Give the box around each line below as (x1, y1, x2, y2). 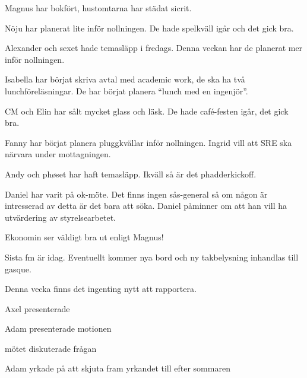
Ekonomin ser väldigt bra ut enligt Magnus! (5, 231, 164, 243)
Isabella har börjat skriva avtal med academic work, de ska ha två (5, 73, 245, 85)
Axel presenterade (5, 302, 70, 315)
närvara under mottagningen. (5, 148, 111, 160)
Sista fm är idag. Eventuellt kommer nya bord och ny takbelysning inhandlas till (5, 250, 299, 263)
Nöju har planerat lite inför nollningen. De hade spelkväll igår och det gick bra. (5, 21, 294, 34)
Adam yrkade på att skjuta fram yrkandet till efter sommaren (5, 362, 230, 374)
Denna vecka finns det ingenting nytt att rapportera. (5, 282, 197, 295)
